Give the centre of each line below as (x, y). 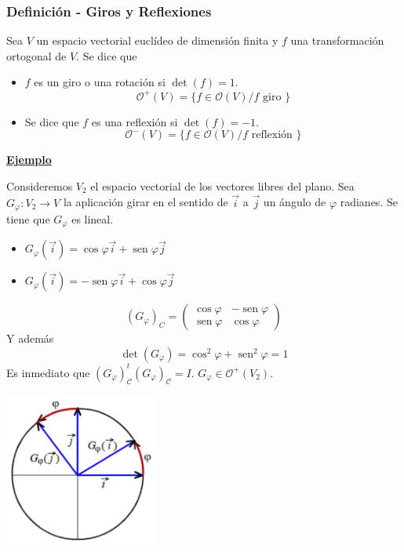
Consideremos (40, 185)
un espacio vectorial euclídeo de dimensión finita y (157, 40)
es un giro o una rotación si (100, 82)
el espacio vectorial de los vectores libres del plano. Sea (222, 185)
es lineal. (93, 218)
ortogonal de (36, 55)
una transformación (337, 40)
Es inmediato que (48, 372)
